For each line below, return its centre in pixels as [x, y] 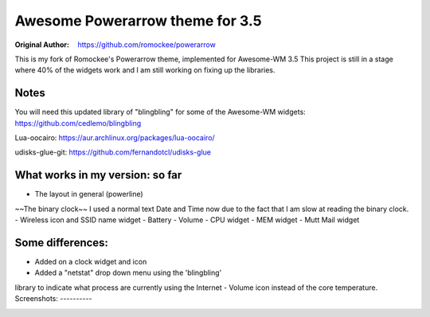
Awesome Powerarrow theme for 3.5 [138, 21]
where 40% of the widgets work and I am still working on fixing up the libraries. [145, 70]
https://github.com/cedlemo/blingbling [78, 123]
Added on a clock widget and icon [91, 262]
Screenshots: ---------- [53, 299]
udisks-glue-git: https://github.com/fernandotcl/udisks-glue [113, 152]
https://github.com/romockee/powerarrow [147, 45]
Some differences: [62, 243]
